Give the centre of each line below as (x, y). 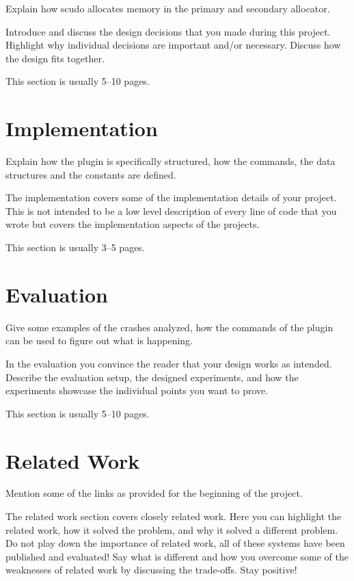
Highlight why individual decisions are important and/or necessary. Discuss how (173, 45)
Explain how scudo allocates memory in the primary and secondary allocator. (168, 8)
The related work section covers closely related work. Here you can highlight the (174, 516)
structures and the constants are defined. (91, 174)
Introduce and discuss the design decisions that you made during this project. (168, 31)
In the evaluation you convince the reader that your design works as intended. (169, 363)
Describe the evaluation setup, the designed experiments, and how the (152, 377)
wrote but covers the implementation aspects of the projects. (133, 224)
